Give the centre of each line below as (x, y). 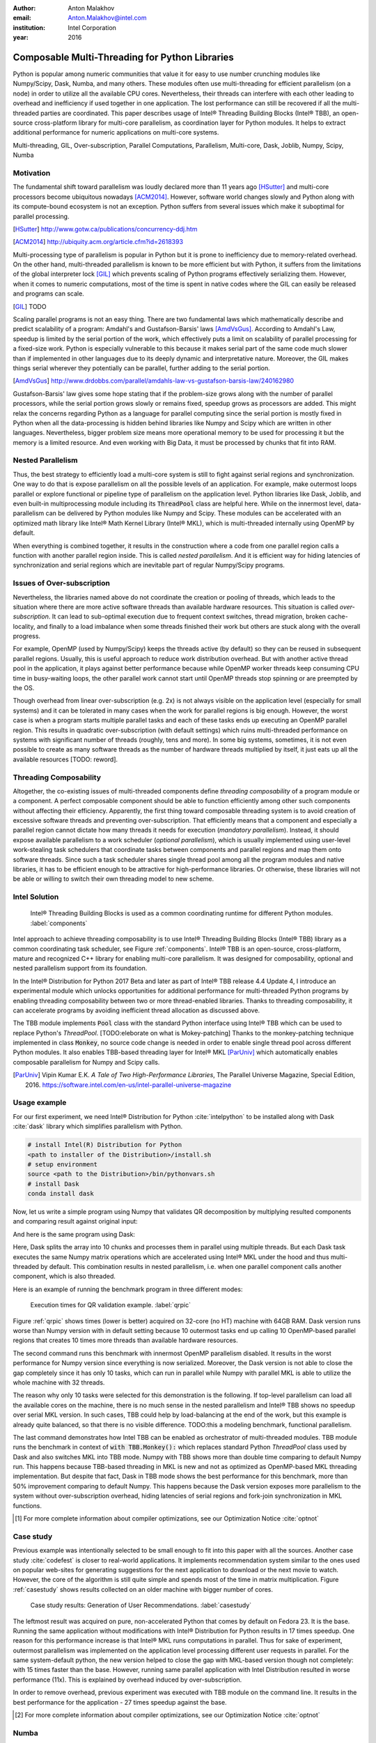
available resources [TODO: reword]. (65, 759)
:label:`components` (59, 923)
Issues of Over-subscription (62, 584)
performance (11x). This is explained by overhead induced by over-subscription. (127, 1680)
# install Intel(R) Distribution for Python (105, 1145)
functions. (27, 1505)
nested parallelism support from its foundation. (80, 968)
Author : (24, 8)
